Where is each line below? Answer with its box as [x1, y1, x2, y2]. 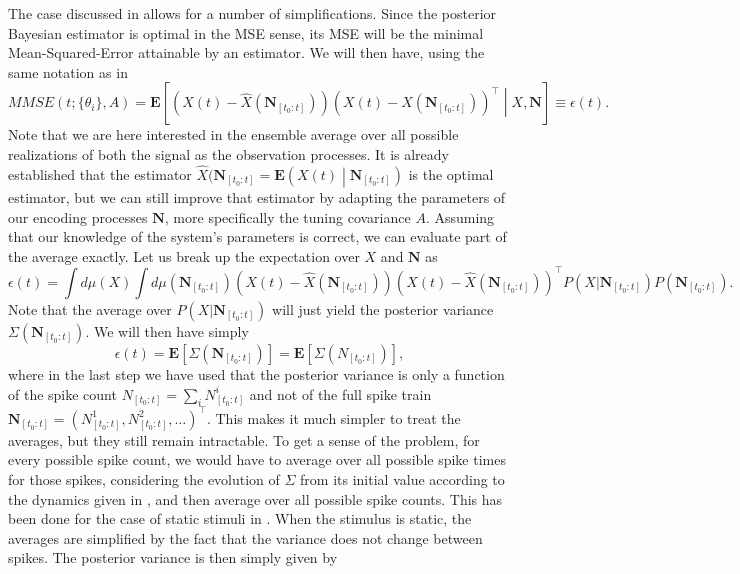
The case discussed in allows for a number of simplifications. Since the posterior [8, 3, 497, 23]
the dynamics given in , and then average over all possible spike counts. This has [8, 488, 503, 509]
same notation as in [8, 61, 128, 82]
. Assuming [425, 206, 495, 227]
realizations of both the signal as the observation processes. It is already [8, 143, 449, 164]
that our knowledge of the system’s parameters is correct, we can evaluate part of [8, 226, 507, 247]
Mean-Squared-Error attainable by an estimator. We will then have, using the [8, 42, 485, 63]
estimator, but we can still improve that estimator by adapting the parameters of [8, 187, 506, 208]
